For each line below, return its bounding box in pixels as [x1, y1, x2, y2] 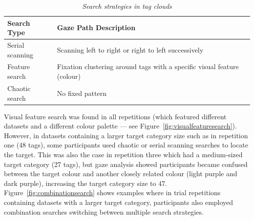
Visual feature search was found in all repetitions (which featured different [4, 111, 227, 121]
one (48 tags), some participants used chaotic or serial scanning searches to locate [4, 140, 249, 150]
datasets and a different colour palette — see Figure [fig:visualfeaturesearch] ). [4, 121, 237, 131]
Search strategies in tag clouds [82, 1, 172, 11]
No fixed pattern [57, 88, 106, 98]
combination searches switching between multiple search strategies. [4, 206, 204, 217]
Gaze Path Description [57, 22, 136, 33]
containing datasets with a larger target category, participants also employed [4, 197, 233, 207]
